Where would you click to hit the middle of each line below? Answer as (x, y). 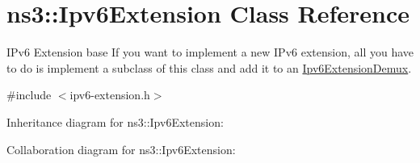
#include (29, 95)
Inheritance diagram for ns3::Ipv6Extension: (115, 121)
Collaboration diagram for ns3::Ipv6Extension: (121, 149)
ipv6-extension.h (110, 95)
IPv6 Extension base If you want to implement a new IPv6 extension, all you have (210, 52)
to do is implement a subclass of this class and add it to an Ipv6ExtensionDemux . (209, 67)
